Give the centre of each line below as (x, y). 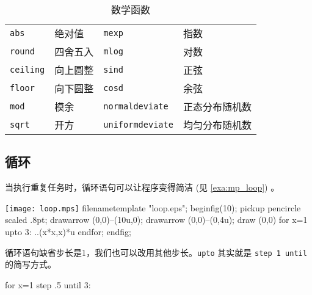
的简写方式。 (31, 264)
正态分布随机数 (217, 107)
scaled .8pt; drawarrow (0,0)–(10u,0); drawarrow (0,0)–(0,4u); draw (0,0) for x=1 (156, 220)
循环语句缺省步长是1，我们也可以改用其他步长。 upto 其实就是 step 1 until (156, 252)
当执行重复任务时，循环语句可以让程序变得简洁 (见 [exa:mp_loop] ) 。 (142, 187)
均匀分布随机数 (217, 125)
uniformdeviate (138, 125)
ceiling (27, 70)
